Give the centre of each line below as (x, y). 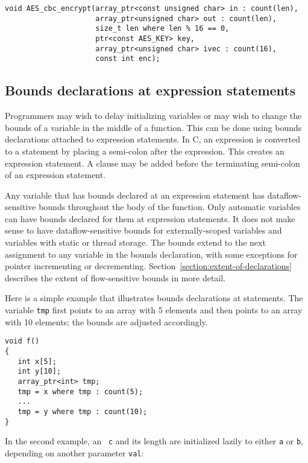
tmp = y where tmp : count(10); (83, 411)
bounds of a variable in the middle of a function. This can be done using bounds (153, 127)
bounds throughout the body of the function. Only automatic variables (170, 207)
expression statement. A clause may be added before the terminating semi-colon (152, 163)
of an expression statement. (55, 175)
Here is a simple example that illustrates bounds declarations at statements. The (154, 298)
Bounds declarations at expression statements (150, 90)
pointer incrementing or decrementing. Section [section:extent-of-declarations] (148, 266)
